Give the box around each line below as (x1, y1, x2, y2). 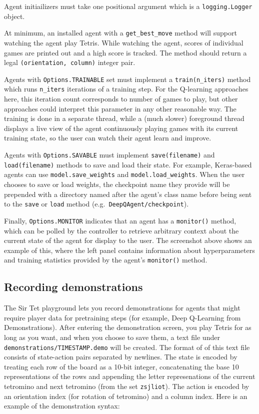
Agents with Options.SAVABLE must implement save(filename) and (4, 149, 215, 160)
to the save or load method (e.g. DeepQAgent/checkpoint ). (4, 198, 189, 209)
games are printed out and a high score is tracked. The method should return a (4, 47, 247, 57)
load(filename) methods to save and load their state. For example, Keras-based (4, 159, 252, 169)
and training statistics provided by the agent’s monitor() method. (4, 254, 207, 265)
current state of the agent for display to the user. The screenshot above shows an (4, 235, 252, 245)
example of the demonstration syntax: (4, 400, 120, 411)
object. (4, 10, 25, 21)
